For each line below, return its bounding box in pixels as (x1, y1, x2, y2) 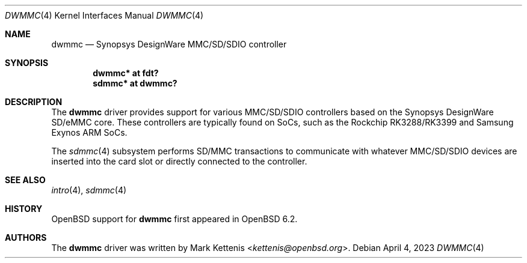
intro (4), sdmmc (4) (51, 185, 127, 195)
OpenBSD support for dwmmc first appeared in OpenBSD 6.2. (51, 214, 298, 224)
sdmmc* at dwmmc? (93, 78, 177, 88)
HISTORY (5, 204, 43, 214)
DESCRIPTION (5, 97, 63, 107)
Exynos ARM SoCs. (51, 127, 128, 138)
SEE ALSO (5, 175, 46, 185)
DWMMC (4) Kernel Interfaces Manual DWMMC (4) (5, 10, 204, 20)
